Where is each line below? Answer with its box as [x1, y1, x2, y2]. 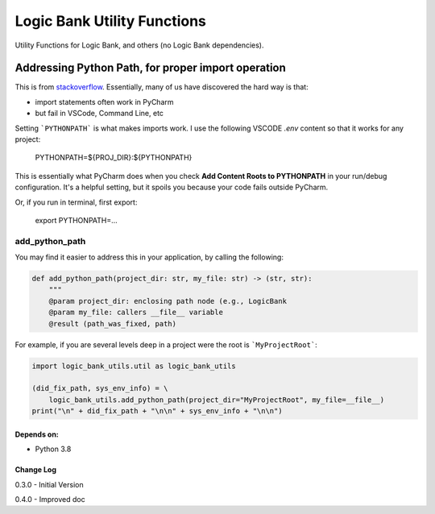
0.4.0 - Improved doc [14, 494, 85, 504]
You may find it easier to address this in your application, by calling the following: [14, 252, 284, 262]
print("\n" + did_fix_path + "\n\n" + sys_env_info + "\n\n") [31, 407, 283, 416]
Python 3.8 [35, 444, 72, 454]
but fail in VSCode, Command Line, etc [35, 109, 164, 118]
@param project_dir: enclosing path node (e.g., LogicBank [48, 296, 288, 305]
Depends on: [14, 429, 60, 439]
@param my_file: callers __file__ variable [48, 308, 223, 317]
